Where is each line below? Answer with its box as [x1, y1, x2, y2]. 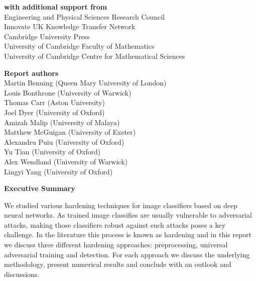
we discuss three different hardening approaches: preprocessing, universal [4, 239, 228, 250]
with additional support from [4, 2, 107, 12]
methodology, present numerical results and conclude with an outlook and [4, 259, 231, 269]
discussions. [4, 268, 40, 279]
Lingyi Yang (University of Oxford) [4, 166, 113, 176]
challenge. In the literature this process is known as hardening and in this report [4, 229, 252, 240]
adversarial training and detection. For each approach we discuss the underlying [4, 249, 250, 259]
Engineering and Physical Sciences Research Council [4, 11, 165, 22]
